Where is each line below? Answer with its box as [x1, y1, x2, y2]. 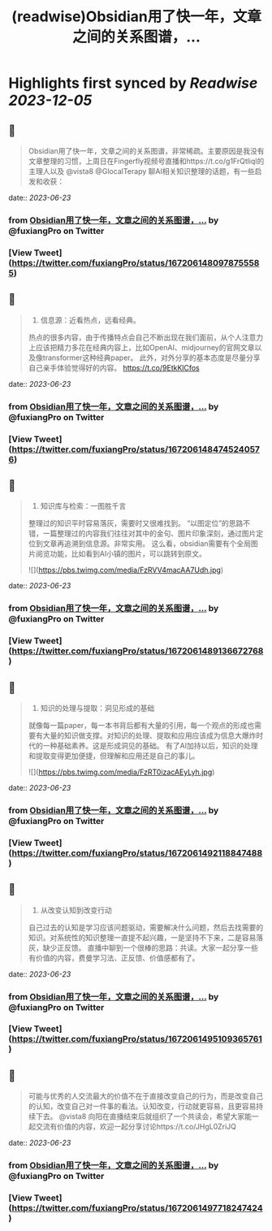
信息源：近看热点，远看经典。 [40, 314, 140, 325]
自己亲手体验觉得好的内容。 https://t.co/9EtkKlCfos [28, 362, 201, 372]
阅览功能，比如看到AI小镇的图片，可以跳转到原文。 [35, 549, 207, 559]
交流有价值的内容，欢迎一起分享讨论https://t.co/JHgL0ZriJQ [35, 1122, 237, 1132]
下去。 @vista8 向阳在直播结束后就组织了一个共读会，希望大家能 [35, 1112, 253, 1121]
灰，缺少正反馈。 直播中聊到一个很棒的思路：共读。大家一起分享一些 [28, 943, 258, 952]
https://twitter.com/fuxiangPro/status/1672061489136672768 [11, 645, 264, 657]
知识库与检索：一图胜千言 [40, 501, 127, 511]
